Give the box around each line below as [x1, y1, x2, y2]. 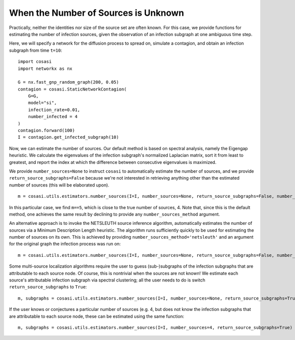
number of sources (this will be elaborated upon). [9, 182, 110, 188]
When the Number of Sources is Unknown [9, 7, 184, 18]
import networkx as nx [18, 65, 73, 71]
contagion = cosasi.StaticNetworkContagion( [18, 86, 127, 92]
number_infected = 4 [28, 114, 78, 120]
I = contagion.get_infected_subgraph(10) [18, 134, 119, 140]
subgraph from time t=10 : [9, 47, 62, 53]
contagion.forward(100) [18, 128, 75, 133]
